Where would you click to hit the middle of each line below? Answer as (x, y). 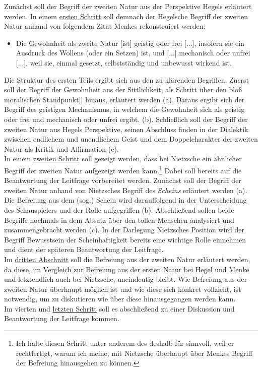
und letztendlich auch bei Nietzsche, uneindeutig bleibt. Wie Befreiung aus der (125, 279)
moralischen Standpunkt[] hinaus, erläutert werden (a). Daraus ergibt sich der (124, 99)
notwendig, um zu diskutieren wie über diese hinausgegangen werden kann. (120, 299)
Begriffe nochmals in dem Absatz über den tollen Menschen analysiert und (119, 220)
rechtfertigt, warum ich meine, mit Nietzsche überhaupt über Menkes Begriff (134, 353)
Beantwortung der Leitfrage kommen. (62, 318)
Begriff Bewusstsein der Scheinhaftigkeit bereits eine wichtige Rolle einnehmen (125, 239)
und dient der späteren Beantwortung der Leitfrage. (84, 249)
